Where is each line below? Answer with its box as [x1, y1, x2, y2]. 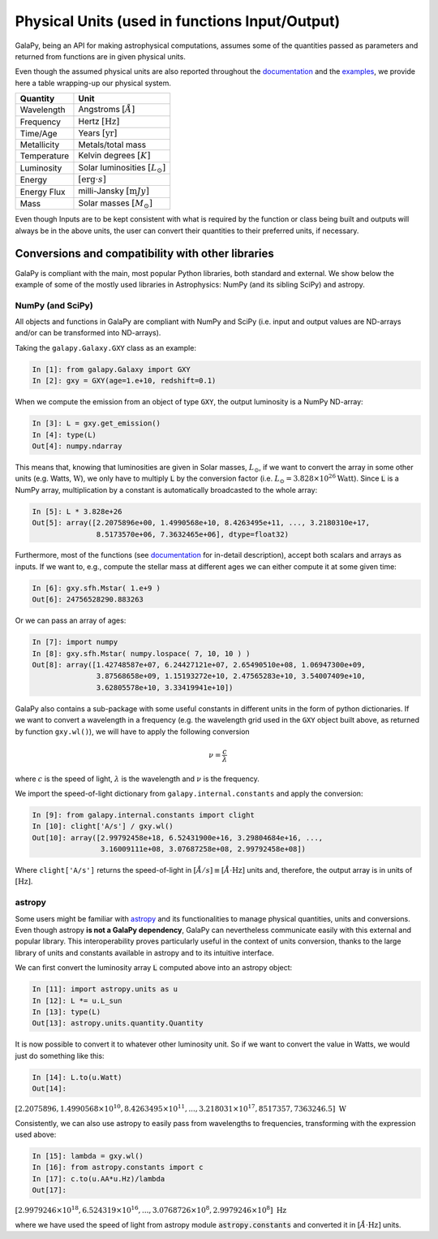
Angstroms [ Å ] [78, 104, 135, 115]
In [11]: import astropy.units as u [32, 985, 178, 994]
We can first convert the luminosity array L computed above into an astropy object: [15, 963, 293, 973]
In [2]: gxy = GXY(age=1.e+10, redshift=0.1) [32, 376, 217, 386]
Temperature [19, 150, 70, 162]
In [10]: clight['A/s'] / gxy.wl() [32, 822, 174, 831]
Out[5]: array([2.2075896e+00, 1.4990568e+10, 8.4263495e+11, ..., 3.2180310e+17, [32, 518, 371, 528]
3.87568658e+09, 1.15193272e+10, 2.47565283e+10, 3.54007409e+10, [96, 671, 367, 681]
